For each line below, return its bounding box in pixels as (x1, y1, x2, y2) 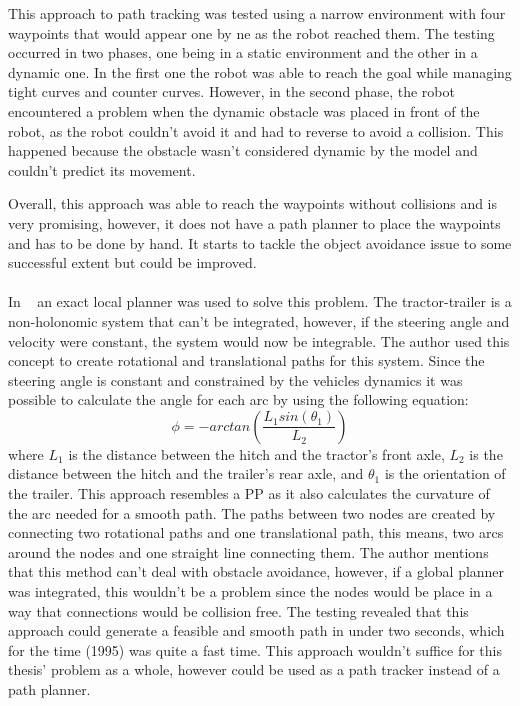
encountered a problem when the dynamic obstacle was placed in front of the (8, 100, 480, 121)
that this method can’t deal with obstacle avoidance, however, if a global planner (8, 561, 505, 582)
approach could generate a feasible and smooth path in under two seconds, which (8, 620, 505, 641)
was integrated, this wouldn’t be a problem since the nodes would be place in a (8, 581, 493, 602)
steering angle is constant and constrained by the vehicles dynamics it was (8, 369, 463, 390)
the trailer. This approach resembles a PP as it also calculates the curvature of (8, 483, 490, 504)
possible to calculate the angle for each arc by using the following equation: (8, 389, 469, 410)
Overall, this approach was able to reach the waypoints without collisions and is (8, 193, 498, 214)
